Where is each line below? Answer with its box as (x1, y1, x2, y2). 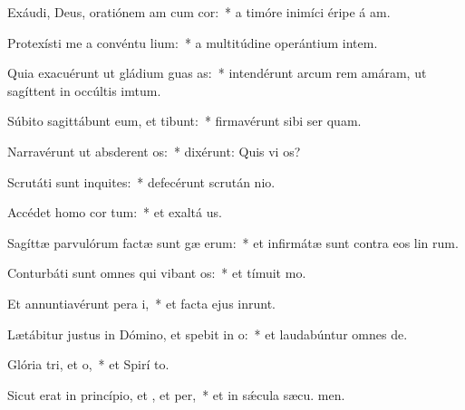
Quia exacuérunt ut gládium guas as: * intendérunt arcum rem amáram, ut (7, 63, 427, 82)
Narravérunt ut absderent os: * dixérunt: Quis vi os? (7, 141, 301, 160)
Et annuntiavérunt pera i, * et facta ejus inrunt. (7, 293, 276, 312)
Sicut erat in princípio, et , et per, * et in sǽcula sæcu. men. (7, 385, 345, 404)
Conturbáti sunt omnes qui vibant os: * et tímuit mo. (7, 263, 306, 282)
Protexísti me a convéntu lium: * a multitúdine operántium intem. (7, 33, 378, 52)
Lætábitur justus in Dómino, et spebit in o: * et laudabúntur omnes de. (7, 324, 408, 343)
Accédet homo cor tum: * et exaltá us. (7, 203, 222, 222)
